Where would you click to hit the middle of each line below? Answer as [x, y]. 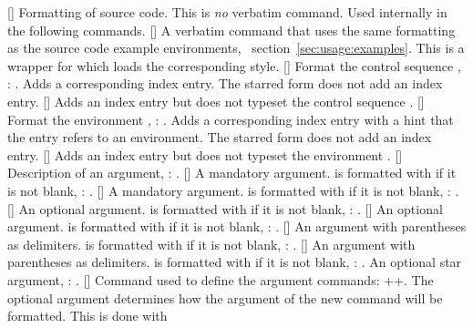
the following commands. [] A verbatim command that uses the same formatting [231, 30]
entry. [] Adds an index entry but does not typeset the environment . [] [205, 154]
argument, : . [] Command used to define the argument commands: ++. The [221, 279]
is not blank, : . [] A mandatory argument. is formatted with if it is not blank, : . [233, 190]
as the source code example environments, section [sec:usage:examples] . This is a [236, 48]
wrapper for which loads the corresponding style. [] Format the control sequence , [234, 65]
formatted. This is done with [87, 316]
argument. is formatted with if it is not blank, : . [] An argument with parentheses [237, 226]
